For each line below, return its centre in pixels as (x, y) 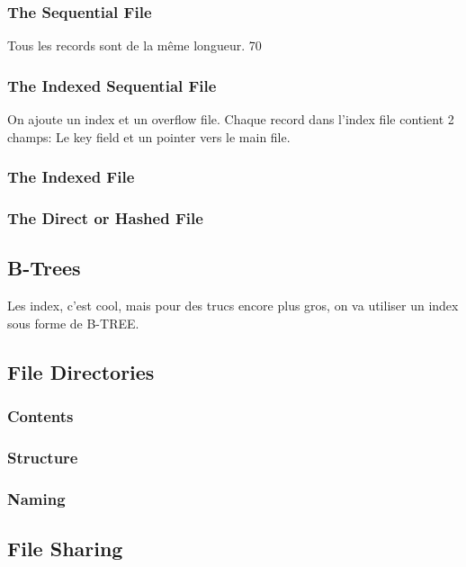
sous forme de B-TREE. (73, 323)
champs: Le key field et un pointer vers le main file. (149, 136)
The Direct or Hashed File (105, 217)
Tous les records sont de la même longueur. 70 (134, 45)
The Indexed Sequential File (112, 85)
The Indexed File (71, 177)
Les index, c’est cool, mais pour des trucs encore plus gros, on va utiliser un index (233, 306)
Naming (36, 498)
